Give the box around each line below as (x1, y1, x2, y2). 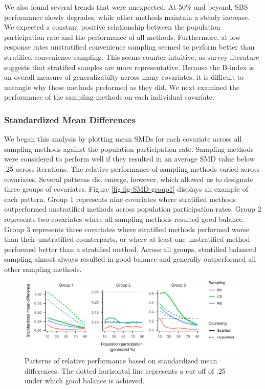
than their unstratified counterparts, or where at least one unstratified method (4, 234, 250, 244)
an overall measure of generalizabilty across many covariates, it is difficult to (4, 72, 244, 82)
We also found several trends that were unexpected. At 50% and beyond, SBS (4, 2, 248, 12)
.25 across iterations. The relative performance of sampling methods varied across (4, 163, 259, 174)
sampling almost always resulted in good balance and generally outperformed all (4, 254, 256, 264)
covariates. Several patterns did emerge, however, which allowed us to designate (4, 173, 253, 184)
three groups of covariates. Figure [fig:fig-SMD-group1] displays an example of (4, 184, 248, 194)
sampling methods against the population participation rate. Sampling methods (4, 143, 254, 154)
